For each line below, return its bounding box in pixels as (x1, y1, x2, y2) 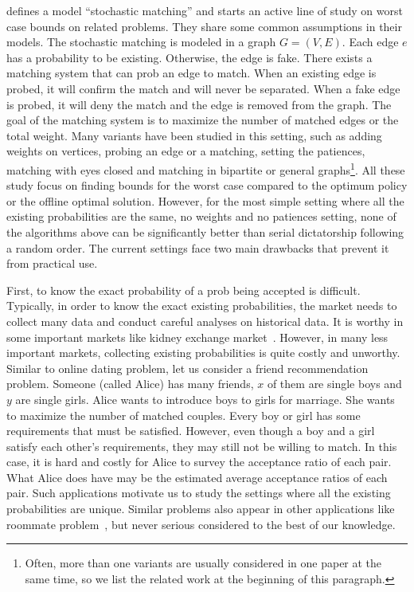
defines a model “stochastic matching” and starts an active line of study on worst (6, 2, 403, 18)
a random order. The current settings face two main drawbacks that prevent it (6, 239, 389, 256)
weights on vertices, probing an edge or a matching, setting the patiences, (6, 143, 365, 159)
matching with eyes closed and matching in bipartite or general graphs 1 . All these (6, 159, 405, 178)
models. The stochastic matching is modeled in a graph (6, 33, 276, 50)
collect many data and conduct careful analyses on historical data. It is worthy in (6, 312, 404, 329)
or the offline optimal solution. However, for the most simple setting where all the (6, 192, 404, 209)
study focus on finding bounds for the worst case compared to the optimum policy (6, 177, 408, 194)
